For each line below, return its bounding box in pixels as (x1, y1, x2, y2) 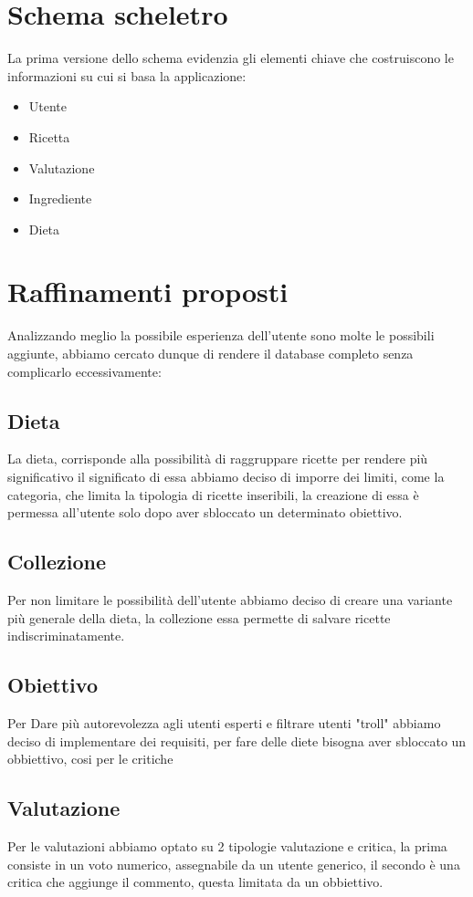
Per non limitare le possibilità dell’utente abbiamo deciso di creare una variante (7, 589, 453, 609)
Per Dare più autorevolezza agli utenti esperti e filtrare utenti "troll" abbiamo (7, 713, 441, 732)
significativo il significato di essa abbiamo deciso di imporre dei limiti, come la (7, 466, 445, 485)
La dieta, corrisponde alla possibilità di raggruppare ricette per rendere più (7, 449, 428, 468)
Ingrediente (28, 189, 92, 208)
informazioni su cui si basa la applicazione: (7, 66, 247, 85)
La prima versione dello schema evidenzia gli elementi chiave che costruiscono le (7, 48, 454, 68)
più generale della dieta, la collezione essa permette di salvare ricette (7, 608, 391, 627)
